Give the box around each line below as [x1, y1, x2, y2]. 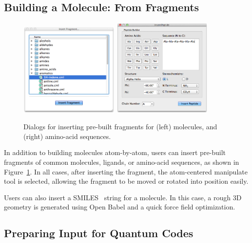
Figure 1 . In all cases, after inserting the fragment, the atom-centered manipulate [4, 166, 248, 176]
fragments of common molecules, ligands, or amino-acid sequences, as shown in [4, 156, 239, 167]
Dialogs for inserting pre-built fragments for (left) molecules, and [23, 121, 217, 132]
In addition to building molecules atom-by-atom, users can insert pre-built [4, 147, 226, 157]
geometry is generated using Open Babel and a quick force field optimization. [4, 202, 235, 212]
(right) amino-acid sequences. [23, 131, 111, 141]
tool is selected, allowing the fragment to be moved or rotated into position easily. [4, 176, 249, 186]
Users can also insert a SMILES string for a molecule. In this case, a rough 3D [4, 192, 242, 202]
